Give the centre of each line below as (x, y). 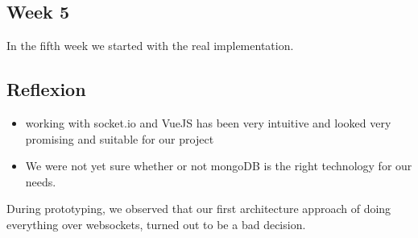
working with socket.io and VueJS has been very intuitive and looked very (208, 123)
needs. (41, 181)
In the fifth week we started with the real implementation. (150, 46)
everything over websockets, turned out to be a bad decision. (156, 224)
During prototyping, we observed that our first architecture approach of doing (199, 209)
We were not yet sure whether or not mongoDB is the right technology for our (219, 166)
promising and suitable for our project (120, 138)
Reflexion (46, 89)
